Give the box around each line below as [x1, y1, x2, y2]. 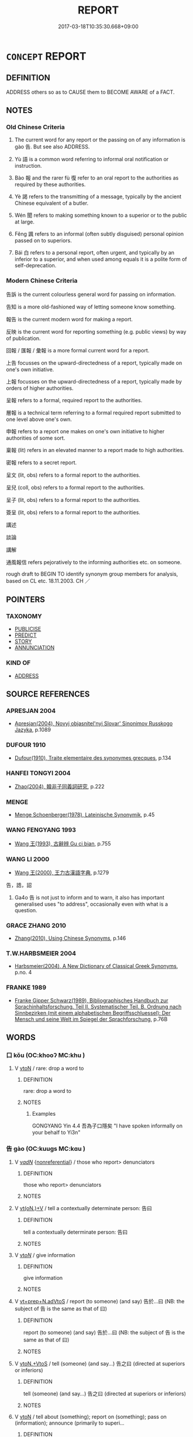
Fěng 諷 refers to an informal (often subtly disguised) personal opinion [14, 230, 184, 237]
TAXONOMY [6, 612, 42, 620]
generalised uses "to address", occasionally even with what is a [14, 901, 168, 908]
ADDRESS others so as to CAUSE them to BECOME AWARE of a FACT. [6, 89, 175, 96]
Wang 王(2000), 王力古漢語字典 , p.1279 [14, 869, 109, 876]
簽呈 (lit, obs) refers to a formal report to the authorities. [6, 508, 140, 516]
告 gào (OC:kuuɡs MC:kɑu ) [6, 1144, 86, 1153]
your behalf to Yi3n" [32, 1129, 81, 1136]
